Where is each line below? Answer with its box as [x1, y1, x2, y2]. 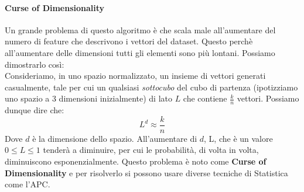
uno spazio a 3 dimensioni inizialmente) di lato [5, 92, 172, 104]
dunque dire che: [5, 104, 64, 116]
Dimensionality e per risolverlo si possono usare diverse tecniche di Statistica [5, 166, 288, 179]
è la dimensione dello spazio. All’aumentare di [32, 132, 197, 144]
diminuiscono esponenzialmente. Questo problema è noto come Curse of [5, 155, 267, 167]
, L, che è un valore [204, 132, 273, 144]
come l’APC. [5, 178, 50, 190]
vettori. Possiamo [237, 92, 299, 104]
